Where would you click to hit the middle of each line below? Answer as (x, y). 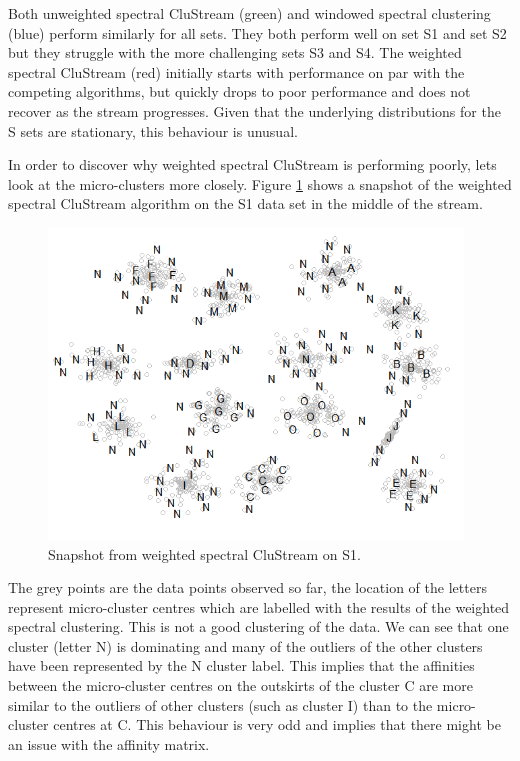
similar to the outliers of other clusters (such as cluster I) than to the (220, 704)
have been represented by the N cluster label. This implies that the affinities (241, 665)
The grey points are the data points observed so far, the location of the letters (247, 587)
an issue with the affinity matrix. (109, 743)
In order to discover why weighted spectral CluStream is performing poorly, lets (252, 164)
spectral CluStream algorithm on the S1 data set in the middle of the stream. (245, 203)
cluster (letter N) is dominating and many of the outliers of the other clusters (245, 645)
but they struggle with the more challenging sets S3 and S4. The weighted (235, 52)
